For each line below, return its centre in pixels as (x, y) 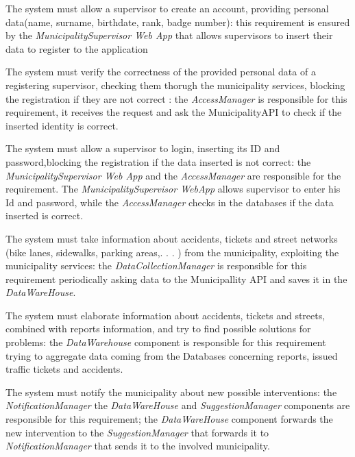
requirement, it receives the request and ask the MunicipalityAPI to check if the (174, 112)
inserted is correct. (45, 215)
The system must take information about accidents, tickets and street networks (172, 238)
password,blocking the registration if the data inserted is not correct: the (158, 161)
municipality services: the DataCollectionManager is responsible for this (156, 265)
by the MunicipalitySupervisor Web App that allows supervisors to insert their (169, 35)
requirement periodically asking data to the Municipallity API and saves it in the (176, 279)
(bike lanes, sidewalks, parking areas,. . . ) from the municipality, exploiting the (172, 252)
